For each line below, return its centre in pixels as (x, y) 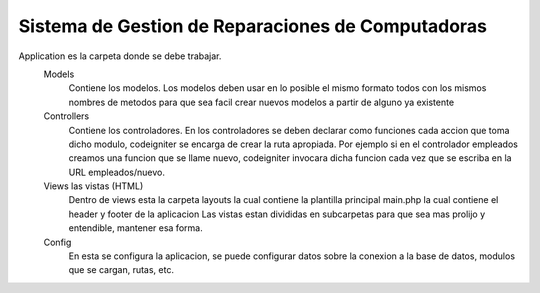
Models (59, 74)
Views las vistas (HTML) (93, 186)
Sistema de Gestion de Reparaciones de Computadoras (252, 26)
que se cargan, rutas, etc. (121, 270)
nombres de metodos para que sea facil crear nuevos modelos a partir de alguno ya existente (261, 102)
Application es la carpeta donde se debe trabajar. (120, 56)
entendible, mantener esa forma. (136, 228)
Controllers (66, 116)
